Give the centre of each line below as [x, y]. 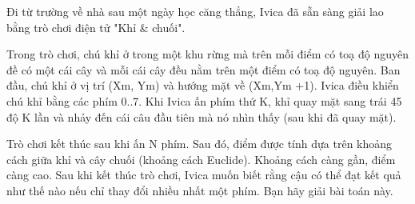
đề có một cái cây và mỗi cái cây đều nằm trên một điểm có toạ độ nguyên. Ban [204, 69]
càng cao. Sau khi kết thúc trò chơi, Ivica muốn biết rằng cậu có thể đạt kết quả [204, 175]
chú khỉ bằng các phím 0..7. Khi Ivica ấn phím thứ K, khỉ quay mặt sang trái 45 [204, 100]
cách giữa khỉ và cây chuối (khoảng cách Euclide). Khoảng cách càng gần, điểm [201, 159]
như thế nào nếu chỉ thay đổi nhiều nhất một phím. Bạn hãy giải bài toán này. [200, 190]
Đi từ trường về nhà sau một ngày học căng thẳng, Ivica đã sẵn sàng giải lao [195, 11]
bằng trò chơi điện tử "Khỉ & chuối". [96, 27]
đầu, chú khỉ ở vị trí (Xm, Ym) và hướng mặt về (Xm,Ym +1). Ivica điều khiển [203, 85]
